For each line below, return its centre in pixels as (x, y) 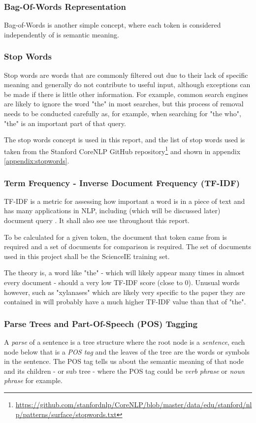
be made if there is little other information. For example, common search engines (126, 94)
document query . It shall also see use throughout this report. (97, 220)
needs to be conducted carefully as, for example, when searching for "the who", (123, 113)
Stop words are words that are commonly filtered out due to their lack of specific (126, 75)
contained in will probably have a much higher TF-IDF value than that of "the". (125, 302)
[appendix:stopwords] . (37, 161)
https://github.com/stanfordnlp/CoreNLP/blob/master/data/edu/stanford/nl (134, 404)
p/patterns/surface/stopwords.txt (66, 414)
